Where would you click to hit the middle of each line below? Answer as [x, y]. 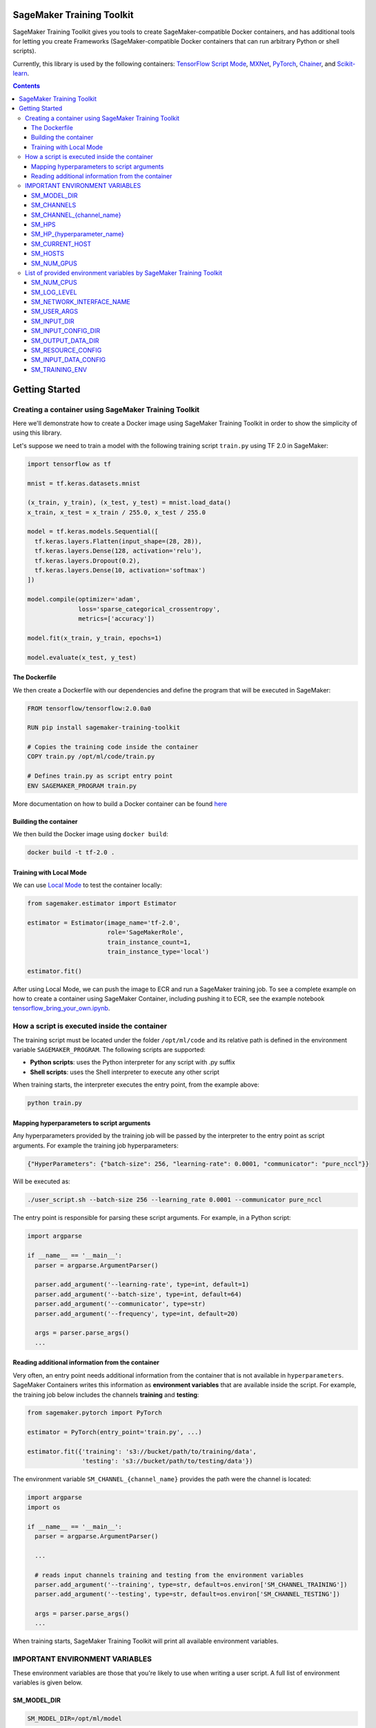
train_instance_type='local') [158, 951]
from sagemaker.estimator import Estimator [102, 903]
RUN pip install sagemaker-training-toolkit [104, 728]
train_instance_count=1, [149, 942]
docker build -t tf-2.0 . [71, 852]
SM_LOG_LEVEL [54, 292]
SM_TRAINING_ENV [59, 369]
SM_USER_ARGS [55, 312]
